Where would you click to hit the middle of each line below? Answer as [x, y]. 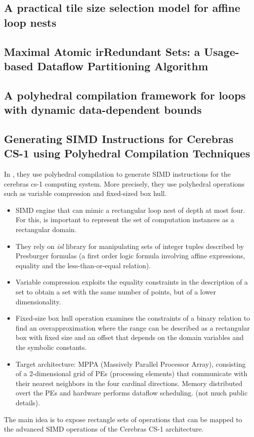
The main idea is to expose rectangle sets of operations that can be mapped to [123, 419]
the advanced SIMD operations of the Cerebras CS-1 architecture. [104, 429]
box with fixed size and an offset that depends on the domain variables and [129, 337]
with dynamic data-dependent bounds [103, 110]
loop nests [30, 22]
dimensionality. [38, 301]
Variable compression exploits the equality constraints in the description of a [132, 282]
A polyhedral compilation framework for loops [125, 95]
